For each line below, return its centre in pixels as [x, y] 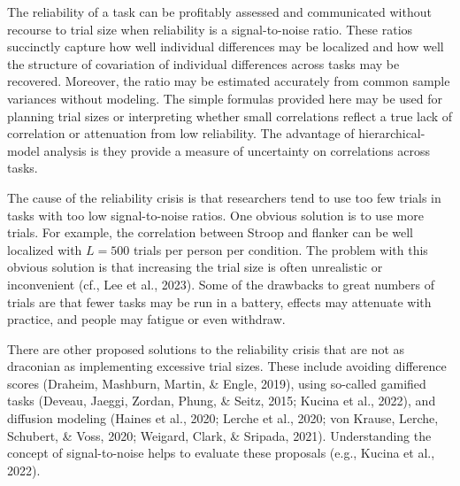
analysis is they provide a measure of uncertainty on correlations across [237, 150]
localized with [45, 249]
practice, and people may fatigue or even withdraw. [146, 319]
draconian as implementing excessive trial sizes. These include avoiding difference [227, 366]
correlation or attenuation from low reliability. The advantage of [181, 133]
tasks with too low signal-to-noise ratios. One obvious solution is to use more [215, 215]
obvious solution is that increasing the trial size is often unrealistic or [195, 267]
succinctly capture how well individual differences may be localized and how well [226, 46]
